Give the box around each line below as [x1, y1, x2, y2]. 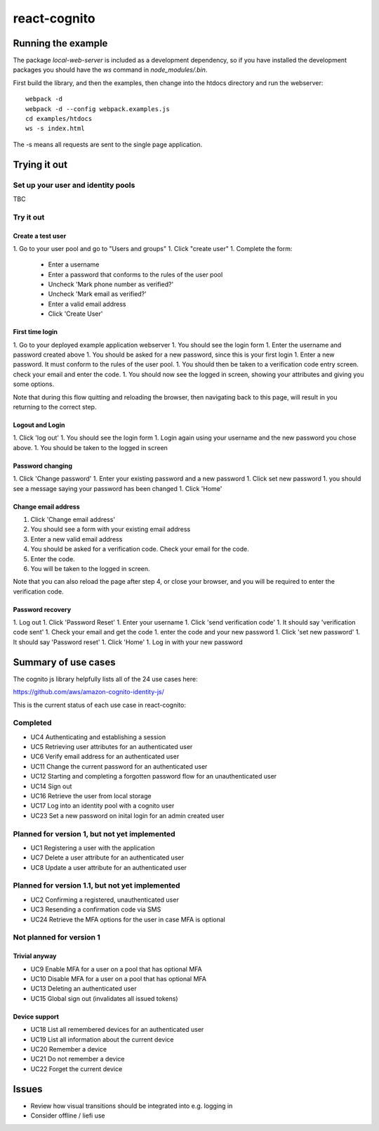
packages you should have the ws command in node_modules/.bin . [13, 65, 208, 74]
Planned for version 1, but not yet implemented [13, 829, 175, 838]
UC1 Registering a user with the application [30, 843, 155, 852]
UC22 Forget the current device [30, 1064, 123, 1073]
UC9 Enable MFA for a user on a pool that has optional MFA [30, 964, 203, 973]
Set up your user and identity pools [13, 180, 135, 190]
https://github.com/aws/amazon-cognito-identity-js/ [13, 688, 165, 696]
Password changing [13, 461, 73, 470]
